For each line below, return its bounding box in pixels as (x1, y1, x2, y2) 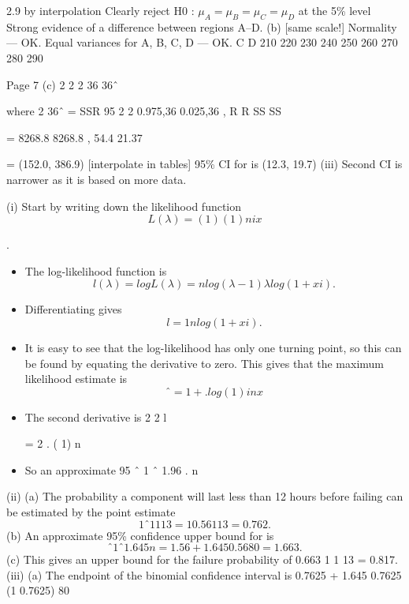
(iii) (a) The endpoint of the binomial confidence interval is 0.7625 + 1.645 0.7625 (6, 566, 402, 583)
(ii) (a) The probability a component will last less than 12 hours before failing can (6, 488, 403, 505)
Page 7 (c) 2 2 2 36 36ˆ (6, 76, 119, 92)
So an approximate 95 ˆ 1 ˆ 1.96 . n (24, 461, 199, 478)
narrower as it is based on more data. (6, 171, 187, 187)
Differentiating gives (24, 301, 122, 317)
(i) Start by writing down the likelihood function (6, 197, 242, 214)
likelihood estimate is (24, 370, 128, 387)
